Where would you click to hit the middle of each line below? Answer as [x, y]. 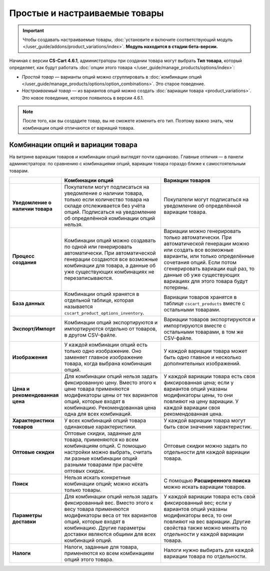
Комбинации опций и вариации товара [73, 145]
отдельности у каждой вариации [204, 534]
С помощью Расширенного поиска [207, 480]
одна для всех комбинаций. [98, 414]
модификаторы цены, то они [198, 395]
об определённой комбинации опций [109, 218]
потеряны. [176, 287]
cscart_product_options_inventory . [104, 313]
